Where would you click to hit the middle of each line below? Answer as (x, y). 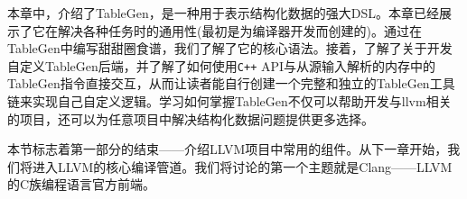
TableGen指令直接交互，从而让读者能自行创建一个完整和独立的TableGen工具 (231, 83)
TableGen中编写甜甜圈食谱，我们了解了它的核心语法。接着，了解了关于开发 (230, 48)
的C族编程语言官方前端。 (82, 184)
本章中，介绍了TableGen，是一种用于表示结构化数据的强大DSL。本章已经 (224, 13)
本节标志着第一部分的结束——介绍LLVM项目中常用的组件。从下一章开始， (228, 149)
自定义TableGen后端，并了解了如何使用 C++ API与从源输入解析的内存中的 (222, 65)
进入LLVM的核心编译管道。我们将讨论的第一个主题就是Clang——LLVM (242, 166)
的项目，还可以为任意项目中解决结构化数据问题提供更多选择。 (191, 118)
